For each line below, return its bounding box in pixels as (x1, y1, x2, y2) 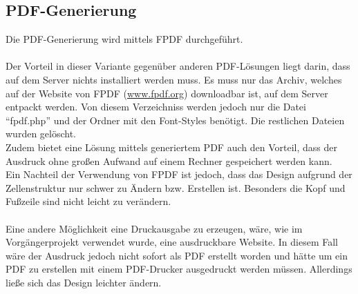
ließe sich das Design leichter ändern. (6, 275, 162, 289)
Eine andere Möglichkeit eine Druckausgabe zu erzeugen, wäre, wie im (6, 221, 303, 235)
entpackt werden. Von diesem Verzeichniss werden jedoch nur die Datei (6, 99, 306, 114)
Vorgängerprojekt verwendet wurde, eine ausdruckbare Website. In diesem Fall (6, 235, 338, 249)
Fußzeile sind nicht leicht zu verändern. (6, 194, 171, 208)
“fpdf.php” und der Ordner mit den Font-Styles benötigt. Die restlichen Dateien (6, 112, 345, 127)
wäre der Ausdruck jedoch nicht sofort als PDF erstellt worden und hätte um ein (6, 248, 348, 262)
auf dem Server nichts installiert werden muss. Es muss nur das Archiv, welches (6, 72, 342, 86)
